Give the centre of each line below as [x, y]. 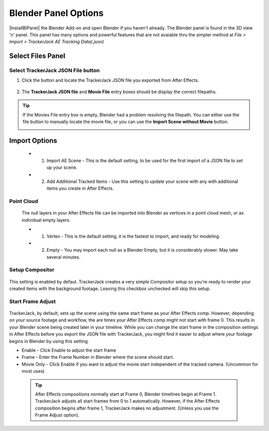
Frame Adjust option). [57, 415]
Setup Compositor [32, 270]
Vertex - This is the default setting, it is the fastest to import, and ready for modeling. [133, 236]
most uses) [33, 371]
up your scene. [62, 167]
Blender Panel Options [57, 13]
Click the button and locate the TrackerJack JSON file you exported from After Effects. [110, 80]
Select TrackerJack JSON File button [55, 71]
